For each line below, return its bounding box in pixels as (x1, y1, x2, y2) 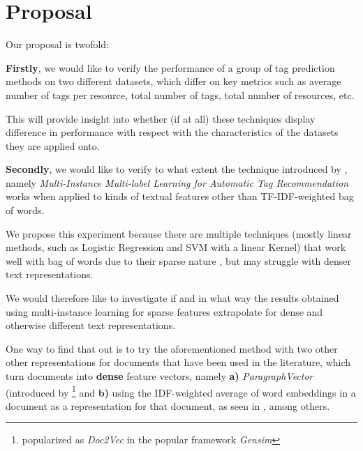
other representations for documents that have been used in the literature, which (6, 355, 351, 369)
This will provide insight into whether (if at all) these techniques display (6, 111, 316, 125)
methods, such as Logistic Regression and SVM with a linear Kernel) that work (6, 240, 346, 254)
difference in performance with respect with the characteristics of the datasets (6, 125, 339, 139)
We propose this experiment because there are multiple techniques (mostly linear (6, 226, 352, 240)
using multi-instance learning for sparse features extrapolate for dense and (6, 304, 323, 319)
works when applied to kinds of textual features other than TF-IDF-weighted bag (6, 189, 354, 204)
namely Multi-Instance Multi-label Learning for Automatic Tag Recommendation (6, 175, 349, 190)
